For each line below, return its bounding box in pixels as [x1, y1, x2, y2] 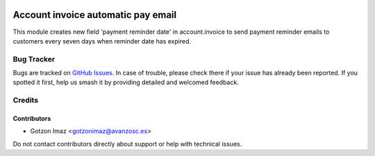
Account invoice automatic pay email [12, 9, 177, 21]
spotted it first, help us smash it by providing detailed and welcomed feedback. [12, 78, 239, 86]
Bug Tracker [12, 54, 56, 64]
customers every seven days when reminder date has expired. [12, 37, 192, 45]
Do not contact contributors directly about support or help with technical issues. [12, 139, 242, 148]
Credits [12, 95, 38, 105]
